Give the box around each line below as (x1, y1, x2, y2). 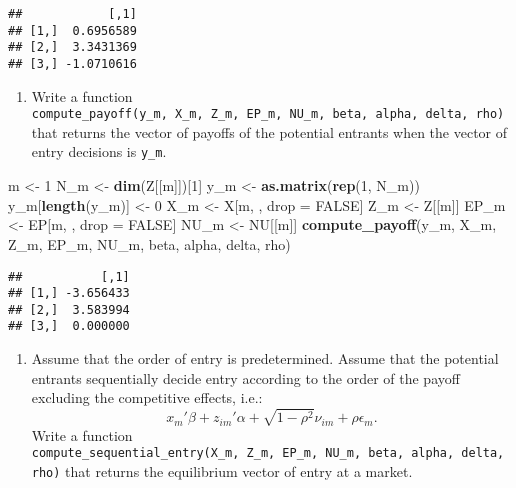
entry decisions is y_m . (31, 141, 167, 162)
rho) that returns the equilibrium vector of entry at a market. (31, 460, 413, 481)
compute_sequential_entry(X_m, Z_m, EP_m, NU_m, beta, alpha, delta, (31, 446, 505, 461)
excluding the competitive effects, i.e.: (31, 387, 263, 408)
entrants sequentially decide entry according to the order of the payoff (31, 367, 460, 388)
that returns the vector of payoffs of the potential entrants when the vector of (31, 121, 508, 142)
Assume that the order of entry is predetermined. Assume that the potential (31, 348, 499, 369)
